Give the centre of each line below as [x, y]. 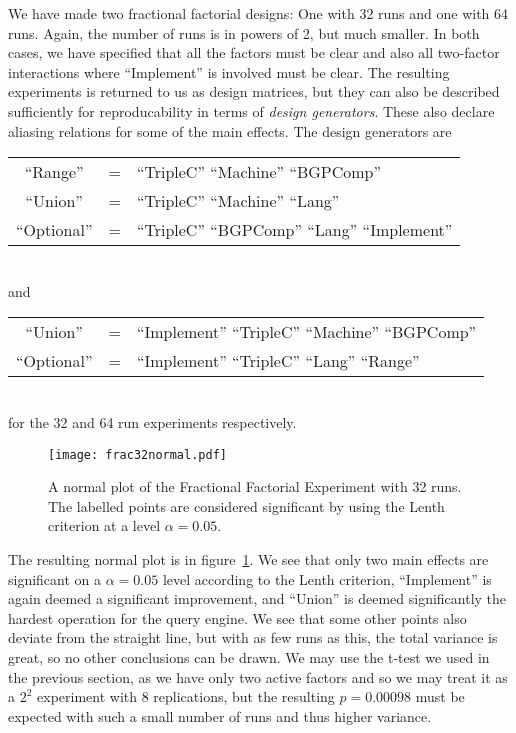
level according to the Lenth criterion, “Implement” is [327, 578]
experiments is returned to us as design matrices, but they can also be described [254, 91]
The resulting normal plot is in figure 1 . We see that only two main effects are [248, 558]
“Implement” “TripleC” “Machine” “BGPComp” [306, 332]
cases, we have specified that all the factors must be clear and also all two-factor [254, 52]
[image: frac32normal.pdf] [137, 454]
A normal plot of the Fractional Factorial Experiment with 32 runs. [255, 486]
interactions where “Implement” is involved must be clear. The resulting [229, 71]
